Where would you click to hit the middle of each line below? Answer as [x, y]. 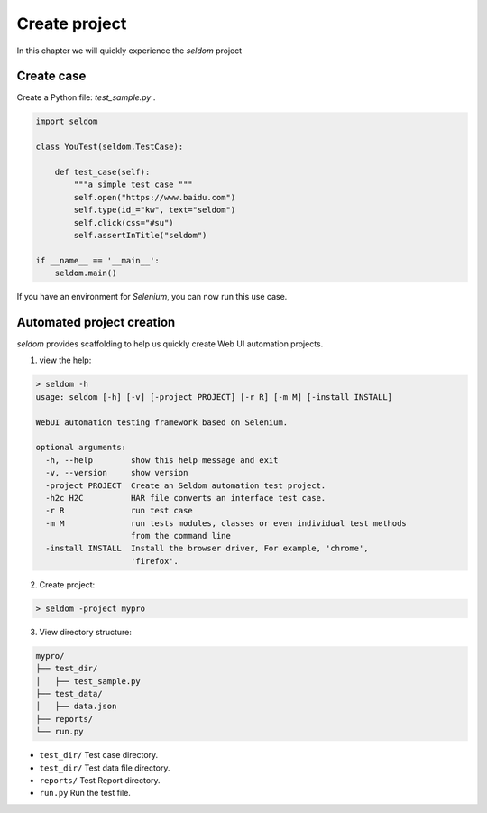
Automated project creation [96, 322]
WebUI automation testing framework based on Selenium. [162, 422]
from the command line [181, 536]
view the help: [65, 360]
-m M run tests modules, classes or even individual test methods [226, 523]
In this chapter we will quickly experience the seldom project [129, 51]
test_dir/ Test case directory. [99, 755]
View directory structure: [86, 632]
